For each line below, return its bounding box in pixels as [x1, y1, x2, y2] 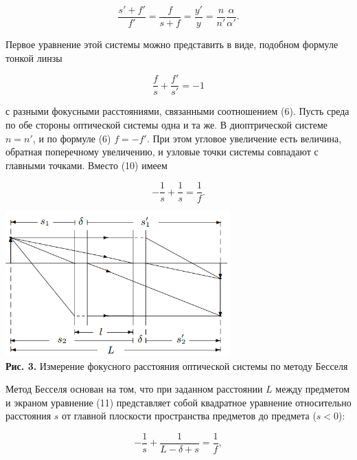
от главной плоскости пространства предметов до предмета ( [62, 408, 316, 423]
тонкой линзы [5, 50, 62, 65]
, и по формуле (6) [32, 131, 111, 145]
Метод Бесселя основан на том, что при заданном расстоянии [5, 382, 263, 396]
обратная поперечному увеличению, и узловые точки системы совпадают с [5, 144, 319, 159]
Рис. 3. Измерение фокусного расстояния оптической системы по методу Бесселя [5, 358, 348, 373]
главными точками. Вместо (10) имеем [5, 157, 168, 172]
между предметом [275, 382, 350, 396]
